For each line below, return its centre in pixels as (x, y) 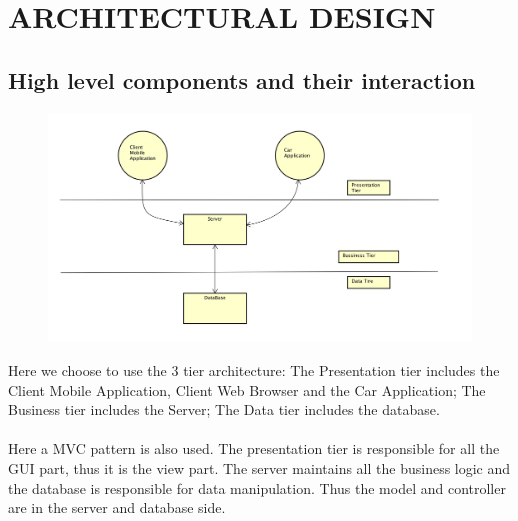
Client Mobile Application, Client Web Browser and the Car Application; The (247, 389)
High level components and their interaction (242, 79)
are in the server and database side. (117, 507)
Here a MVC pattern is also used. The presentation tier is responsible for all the (254, 448)
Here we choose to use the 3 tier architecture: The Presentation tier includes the (254, 369)
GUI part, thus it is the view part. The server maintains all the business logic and (259, 467)
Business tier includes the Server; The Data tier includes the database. (224, 409)
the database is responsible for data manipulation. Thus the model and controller (257, 487)
